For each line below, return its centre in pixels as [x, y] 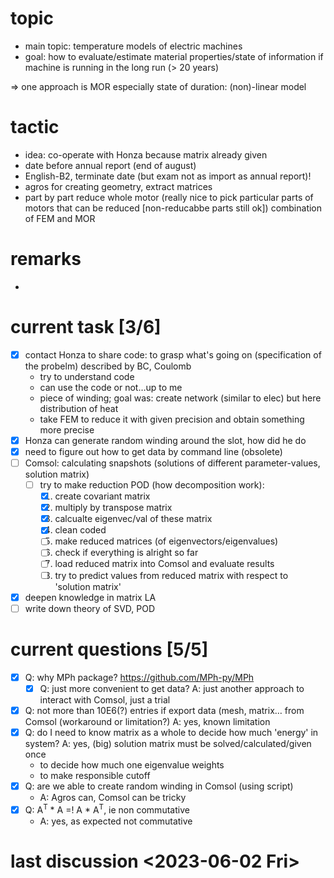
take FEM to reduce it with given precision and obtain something [172, 419]
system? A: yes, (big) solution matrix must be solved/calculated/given [168, 743]
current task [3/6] [86, 327]
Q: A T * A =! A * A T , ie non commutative [107, 809]
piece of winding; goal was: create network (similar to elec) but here [180, 398]
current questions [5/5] [109, 649]
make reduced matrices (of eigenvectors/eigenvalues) [166, 541]
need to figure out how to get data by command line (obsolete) [153, 451]
